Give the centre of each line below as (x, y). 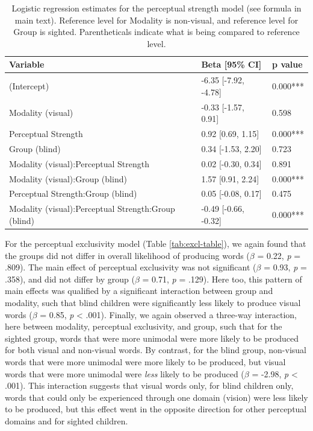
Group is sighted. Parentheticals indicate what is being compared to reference (156, 32)
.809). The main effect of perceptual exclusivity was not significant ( (131, 267)
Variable (27, 64)
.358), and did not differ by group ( (70, 279)
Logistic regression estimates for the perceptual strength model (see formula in (156, 8)
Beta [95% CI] (231, 64)
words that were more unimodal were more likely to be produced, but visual (145, 361)
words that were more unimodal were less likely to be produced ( (125, 373)
